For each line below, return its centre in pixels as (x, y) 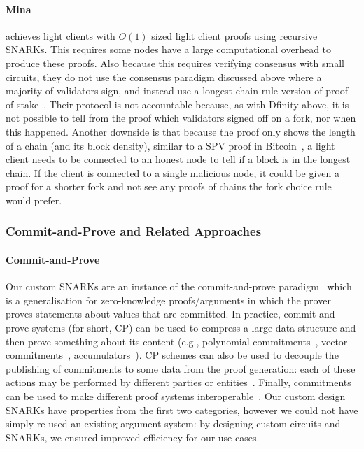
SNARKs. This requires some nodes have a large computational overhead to (169, 49)
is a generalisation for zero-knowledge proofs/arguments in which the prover (168, 300)
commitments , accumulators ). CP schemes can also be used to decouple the (172, 355)
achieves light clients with (61, 35)
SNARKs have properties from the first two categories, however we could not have (182, 409)
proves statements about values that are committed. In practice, (143, 314)
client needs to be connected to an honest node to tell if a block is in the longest (178, 159)
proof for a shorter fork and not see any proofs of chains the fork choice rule (169, 186)
